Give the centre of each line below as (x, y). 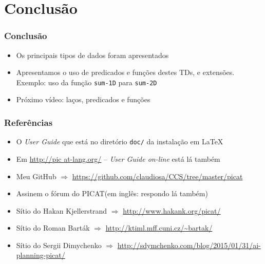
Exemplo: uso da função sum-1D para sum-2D (87, 82)
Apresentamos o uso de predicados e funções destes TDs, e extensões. (125, 72)
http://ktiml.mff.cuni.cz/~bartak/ (159, 228)
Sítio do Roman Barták (53, 228)
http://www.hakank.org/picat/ (172, 210)
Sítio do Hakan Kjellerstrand (62, 210)
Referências (29, 122)
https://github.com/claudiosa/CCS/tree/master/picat (157, 176)
